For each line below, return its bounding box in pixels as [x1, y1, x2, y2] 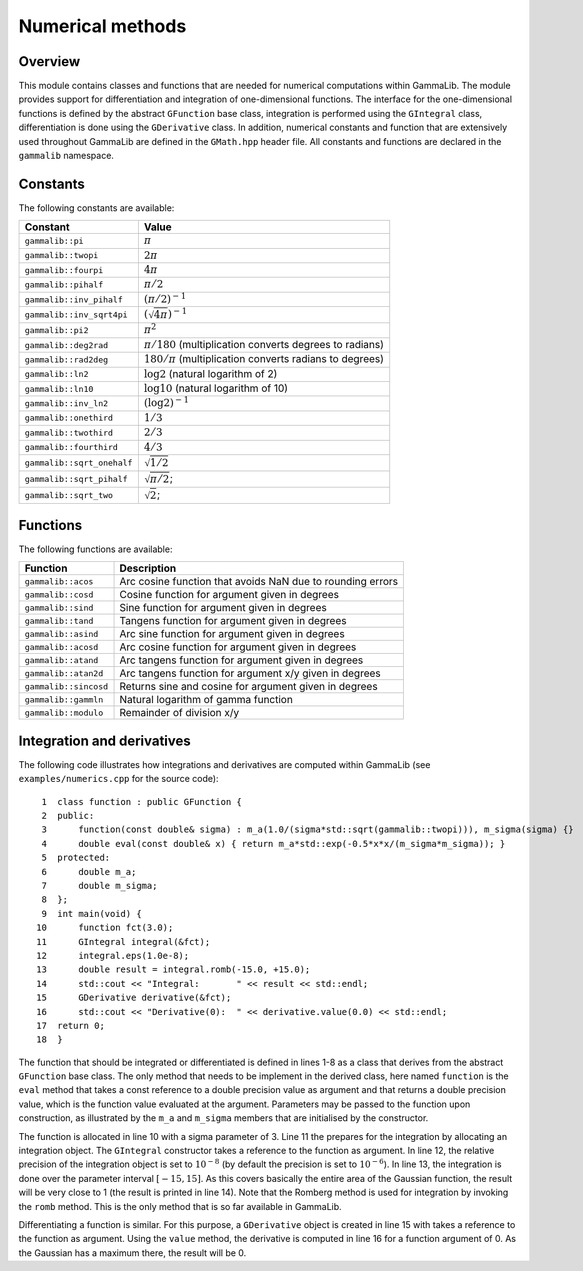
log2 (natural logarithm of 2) [143, 366, 278, 380]
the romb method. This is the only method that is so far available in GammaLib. [18, 1200, 342, 1212]
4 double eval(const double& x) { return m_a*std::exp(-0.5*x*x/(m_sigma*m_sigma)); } [41, 838, 506, 849]
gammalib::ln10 [24, 383, 94, 394]
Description [119, 561, 177, 575]
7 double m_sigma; [41, 880, 158, 892]
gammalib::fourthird [24, 442, 119, 453]
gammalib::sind [24, 602, 94, 613]
